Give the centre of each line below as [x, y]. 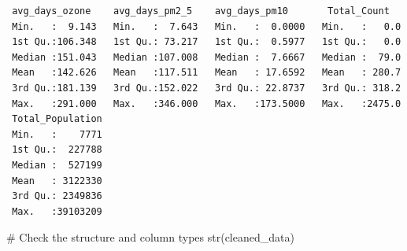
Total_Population [57, 119]
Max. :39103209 [57, 211]
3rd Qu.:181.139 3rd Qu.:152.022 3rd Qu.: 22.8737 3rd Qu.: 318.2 [207, 88]
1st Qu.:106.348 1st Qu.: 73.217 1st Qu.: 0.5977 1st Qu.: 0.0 [207, 42]
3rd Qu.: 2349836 [57, 196]
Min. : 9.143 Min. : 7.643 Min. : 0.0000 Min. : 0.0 [207, 26]
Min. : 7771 [57, 134]
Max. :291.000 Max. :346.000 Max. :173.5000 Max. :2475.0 [207, 103]
